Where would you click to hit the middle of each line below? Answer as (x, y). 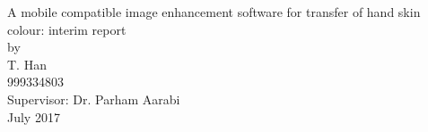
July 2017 (34, 116)
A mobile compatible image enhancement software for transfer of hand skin (214, 12)
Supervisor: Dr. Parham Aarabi (94, 99)
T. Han (27, 64)
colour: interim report (67, 29)
